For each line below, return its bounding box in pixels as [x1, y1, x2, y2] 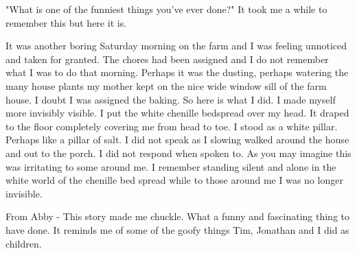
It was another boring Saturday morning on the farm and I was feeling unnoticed [5, 38, 347, 53]
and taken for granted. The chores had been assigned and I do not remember [5, 51, 329, 66]
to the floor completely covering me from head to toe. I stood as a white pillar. [5, 119, 338, 133]
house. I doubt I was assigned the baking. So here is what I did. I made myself [5, 92, 336, 106]
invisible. [5, 186, 43, 200]
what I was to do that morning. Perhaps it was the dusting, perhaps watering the [5, 65, 349, 80]
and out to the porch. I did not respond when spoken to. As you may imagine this [5, 145, 352, 160]
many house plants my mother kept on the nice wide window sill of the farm [5, 78, 327, 93]
